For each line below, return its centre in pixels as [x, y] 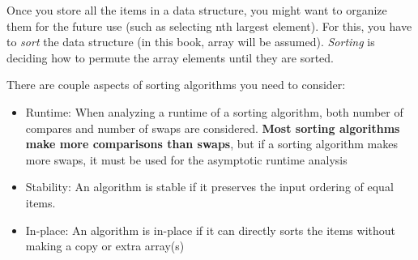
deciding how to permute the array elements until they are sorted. [170, 57]
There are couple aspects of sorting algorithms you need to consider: [176, 85]
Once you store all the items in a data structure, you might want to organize [197, 10]
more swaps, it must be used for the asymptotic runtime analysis [186, 159]
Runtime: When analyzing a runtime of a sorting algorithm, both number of [214, 111]
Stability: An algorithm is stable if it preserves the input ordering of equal [209, 187]
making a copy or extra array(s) [105, 246]
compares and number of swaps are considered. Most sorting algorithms [213, 128]
